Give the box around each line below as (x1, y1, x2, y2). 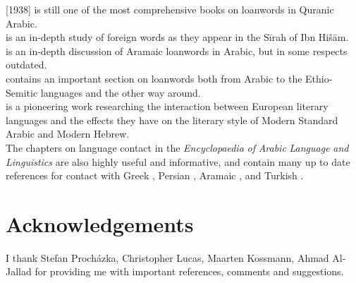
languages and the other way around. (40, 85, 201, 100)
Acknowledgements (6, 209, 194, 238)
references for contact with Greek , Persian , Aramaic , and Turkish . (6, 168, 304, 183)
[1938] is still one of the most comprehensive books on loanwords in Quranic (6, 2, 334, 16)
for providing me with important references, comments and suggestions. (35, 264, 344, 279)
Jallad (6, 264, 32, 279)
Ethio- (305, 71, 333, 85)
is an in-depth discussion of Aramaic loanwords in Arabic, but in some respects (6, 43, 348, 58)
